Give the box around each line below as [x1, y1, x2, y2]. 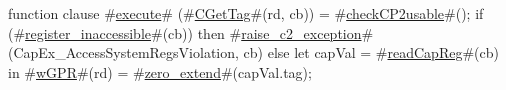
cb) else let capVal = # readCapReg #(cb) [243, 42, 499, 63]
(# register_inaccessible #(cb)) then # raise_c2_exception [8, 22, 362, 43]
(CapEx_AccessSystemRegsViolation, [8, 42, 239, 63]
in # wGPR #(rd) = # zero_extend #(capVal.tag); [8, 61, 312, 82]
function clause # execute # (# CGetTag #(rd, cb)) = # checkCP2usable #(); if [8, 3, 484, 23]
